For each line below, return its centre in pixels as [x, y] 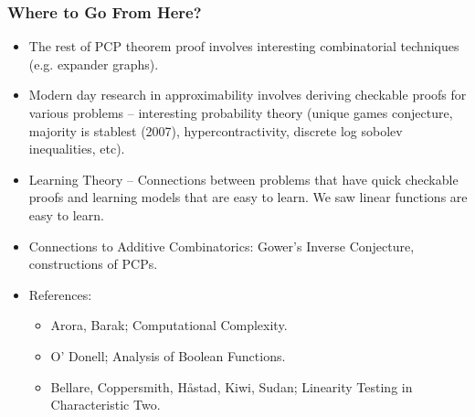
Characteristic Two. [106, 405]
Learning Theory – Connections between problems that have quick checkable [243, 179]
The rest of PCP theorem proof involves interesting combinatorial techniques [244, 46]
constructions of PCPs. [93, 264]
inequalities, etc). [77, 149]
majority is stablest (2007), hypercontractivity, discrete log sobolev [216, 130]
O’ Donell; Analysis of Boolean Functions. [168, 355]
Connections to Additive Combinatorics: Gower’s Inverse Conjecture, [222, 246]
